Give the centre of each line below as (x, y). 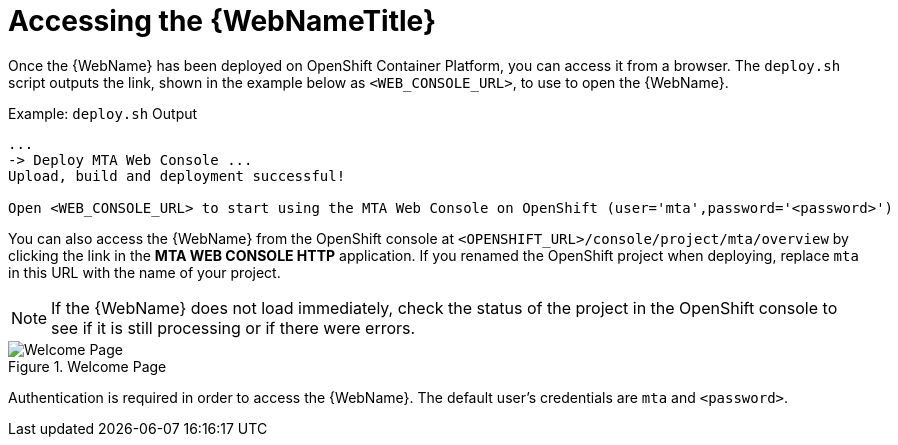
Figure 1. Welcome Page (87, 366)
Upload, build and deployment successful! (177, 175)
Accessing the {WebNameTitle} (222, 21)
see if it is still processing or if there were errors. (233, 327)
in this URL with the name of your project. (144, 272)
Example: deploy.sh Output (103, 113)
